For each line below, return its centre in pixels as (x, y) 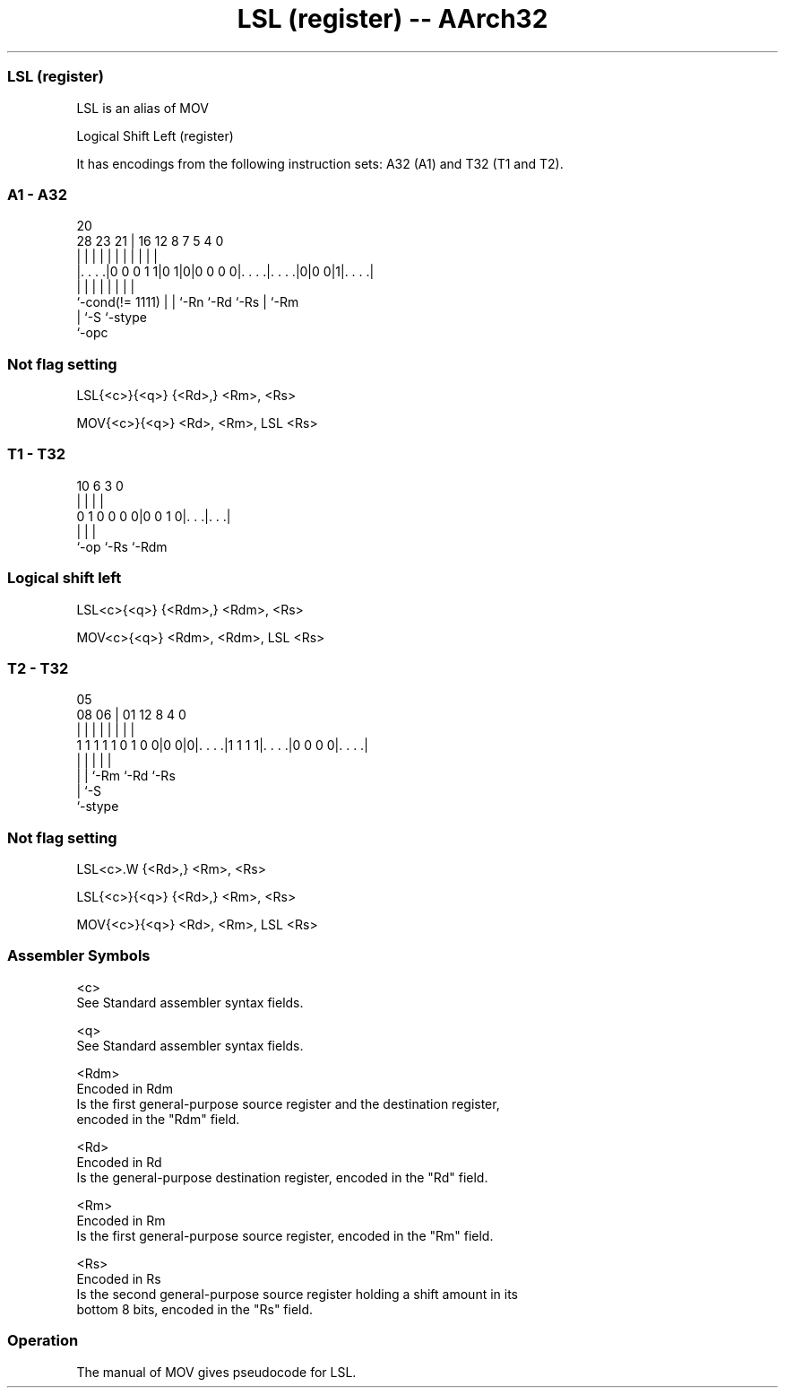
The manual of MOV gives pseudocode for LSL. (216, 1372)
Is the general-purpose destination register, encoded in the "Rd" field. (282, 1177)
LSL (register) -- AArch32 (392, 19)
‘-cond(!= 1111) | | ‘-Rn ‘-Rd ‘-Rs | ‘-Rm (188, 302)
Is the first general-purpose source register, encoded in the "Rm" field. (285, 1235)
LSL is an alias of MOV (142, 108)
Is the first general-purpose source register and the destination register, (288, 1103)
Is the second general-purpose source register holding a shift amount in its (297, 1294)
